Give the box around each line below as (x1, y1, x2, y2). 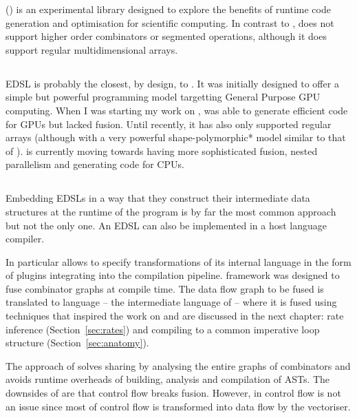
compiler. (6, 231, 45, 246)
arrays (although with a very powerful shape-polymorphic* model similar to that (6, 130, 346, 145)
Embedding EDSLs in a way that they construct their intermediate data (6, 191, 310, 205)
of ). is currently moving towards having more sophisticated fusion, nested (6, 143, 318, 158)
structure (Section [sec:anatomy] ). (6, 335, 149, 350)
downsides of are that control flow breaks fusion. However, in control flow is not (6, 386, 341, 400)
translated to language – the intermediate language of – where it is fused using (6, 295, 337, 309)
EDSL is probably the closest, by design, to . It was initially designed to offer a (6, 76, 339, 90)
